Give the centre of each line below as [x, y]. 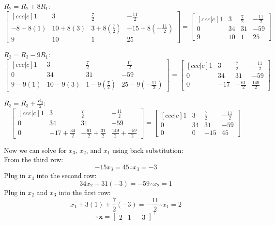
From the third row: [34, 159]
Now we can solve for [35, 150]
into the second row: [67, 175]
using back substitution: [148, 150]
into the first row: [85, 192]
